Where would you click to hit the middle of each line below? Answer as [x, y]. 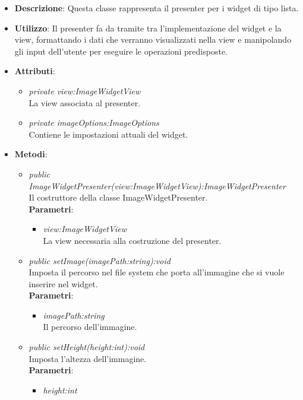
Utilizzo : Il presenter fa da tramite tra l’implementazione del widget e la [148, 28]
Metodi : [31, 154]
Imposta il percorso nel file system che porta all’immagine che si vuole [157, 272]
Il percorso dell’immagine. [90, 327]
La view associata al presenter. [85, 102]
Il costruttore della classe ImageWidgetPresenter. [118, 197]
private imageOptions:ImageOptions [94, 123]
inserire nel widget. [63, 283]
